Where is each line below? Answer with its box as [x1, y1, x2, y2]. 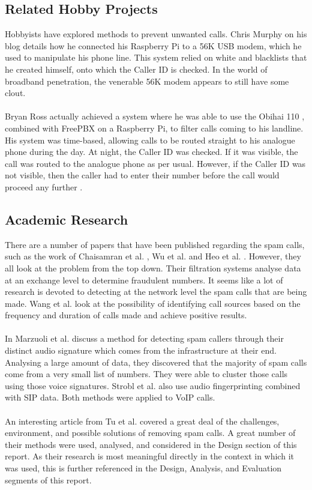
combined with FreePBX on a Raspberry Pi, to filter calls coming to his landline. [5, 121, 304, 134]
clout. [5, 86, 26, 99]
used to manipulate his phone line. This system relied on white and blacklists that [5, 51, 307, 64]
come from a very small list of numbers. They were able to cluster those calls [5, 367, 288, 380]
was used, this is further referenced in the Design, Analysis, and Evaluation [5, 462, 282, 474]
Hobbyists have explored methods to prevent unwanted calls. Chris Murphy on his [5, 28, 307, 40]
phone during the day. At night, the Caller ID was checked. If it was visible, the [5, 145, 298, 158]
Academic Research [5, 210, 128, 228]
